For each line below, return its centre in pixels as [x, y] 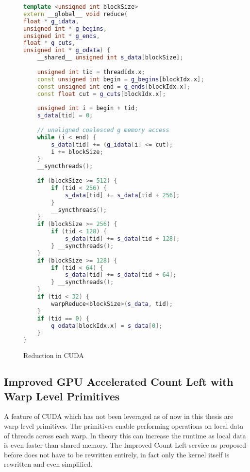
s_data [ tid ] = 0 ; [65, 116]
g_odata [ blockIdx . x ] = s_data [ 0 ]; [107, 326]
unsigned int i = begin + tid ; [88, 108]
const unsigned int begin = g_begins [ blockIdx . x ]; [121, 79]
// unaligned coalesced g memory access [103, 130]
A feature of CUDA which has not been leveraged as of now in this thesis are [119, 416]
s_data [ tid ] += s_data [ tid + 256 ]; [122, 195]
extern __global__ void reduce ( [75, 14]
